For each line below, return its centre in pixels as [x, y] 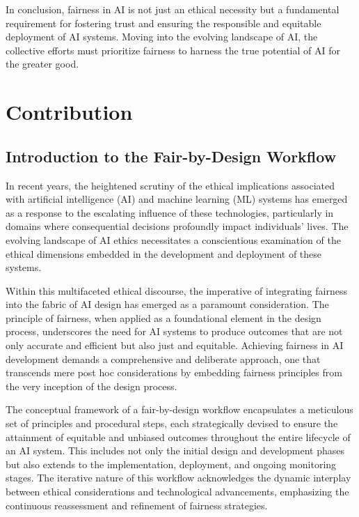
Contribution [69, 112]
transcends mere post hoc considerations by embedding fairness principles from [174, 372]
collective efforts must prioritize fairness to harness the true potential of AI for [173, 50]
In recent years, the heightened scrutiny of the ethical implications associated [170, 185]
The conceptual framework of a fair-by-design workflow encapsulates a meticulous [179, 409]
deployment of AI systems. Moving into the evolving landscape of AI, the [162, 37]
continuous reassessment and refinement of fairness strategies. [137, 505]
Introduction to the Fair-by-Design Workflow [171, 156]
